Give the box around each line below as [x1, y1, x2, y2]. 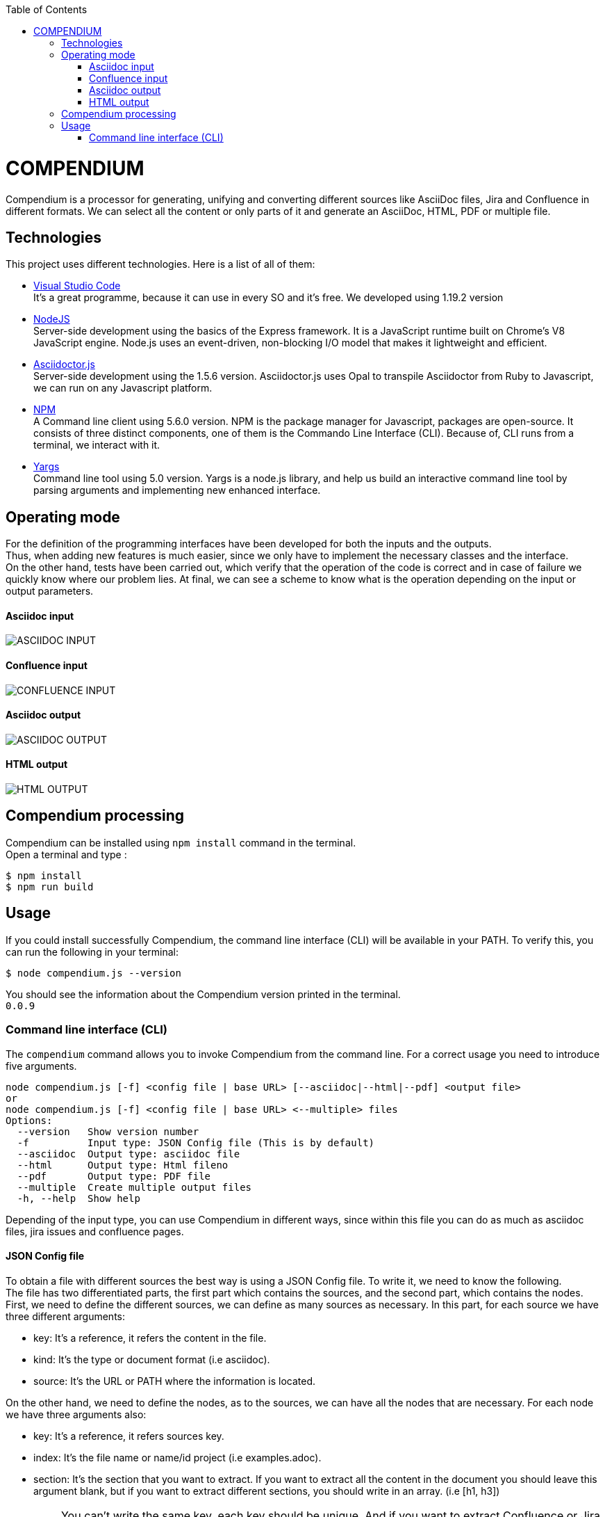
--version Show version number [17, 1125, 199, 1137]
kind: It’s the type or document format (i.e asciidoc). [33, 1353, 270, 1365]
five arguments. [6, 1059, 77, 1072]
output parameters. [6, 585, 94, 597]
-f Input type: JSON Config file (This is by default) [17, 1137, 375, 1148]
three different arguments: [6, 1310, 126, 1322]
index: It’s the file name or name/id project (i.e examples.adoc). [33, 1451, 322, 1463]
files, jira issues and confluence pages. [6, 1225, 184, 1237]
